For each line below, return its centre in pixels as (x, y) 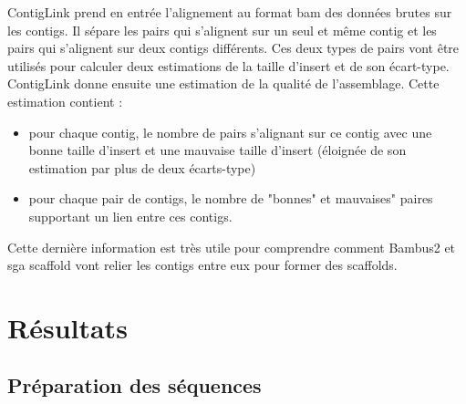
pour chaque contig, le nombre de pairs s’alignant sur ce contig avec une (230, 132)
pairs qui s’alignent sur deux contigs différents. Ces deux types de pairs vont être (233, 48)
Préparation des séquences (135, 385)
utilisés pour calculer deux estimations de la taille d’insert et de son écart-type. (228, 65)
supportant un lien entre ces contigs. (130, 216)
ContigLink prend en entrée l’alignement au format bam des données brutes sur (230, 12)
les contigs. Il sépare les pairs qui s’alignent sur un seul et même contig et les (222, 30)
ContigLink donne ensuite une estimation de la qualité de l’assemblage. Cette (223, 83)
